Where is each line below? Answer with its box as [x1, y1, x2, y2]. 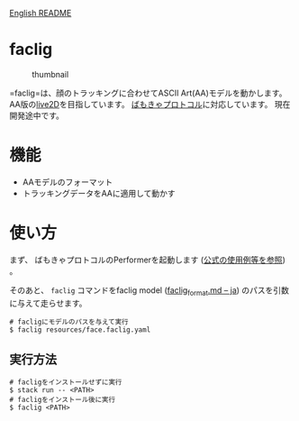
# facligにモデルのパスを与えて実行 [9, 317, 129, 326]
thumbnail [32, 69, 69, 79]
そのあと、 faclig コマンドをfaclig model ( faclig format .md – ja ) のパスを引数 [9, 284, 290, 297]
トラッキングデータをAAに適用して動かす [22, 188, 176, 198]
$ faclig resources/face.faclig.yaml [9, 325, 151, 334]
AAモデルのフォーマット [22, 176, 113, 188]
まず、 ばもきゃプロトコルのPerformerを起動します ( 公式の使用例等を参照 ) [9, 254, 285, 265]
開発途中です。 [9, 110, 65, 121]
